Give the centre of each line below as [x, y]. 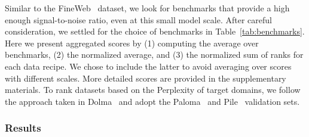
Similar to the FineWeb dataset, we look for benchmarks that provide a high [147, 8]
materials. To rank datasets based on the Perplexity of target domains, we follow [153, 90]
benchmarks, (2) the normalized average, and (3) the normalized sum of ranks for [154, 55]
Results [23, 128]
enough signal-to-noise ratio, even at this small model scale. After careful [138, 19]
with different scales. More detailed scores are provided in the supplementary [146, 78]
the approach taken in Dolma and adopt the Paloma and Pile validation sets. [152, 101]
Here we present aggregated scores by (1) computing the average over [132, 43]
